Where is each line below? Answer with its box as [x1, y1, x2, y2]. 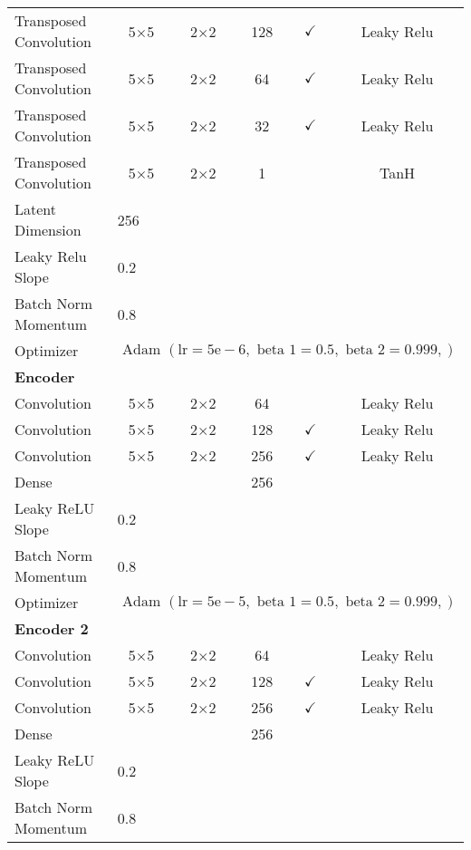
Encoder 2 [14, 618, 89, 639]
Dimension [14, 219, 82, 240]
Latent [14, 198, 57, 219]
